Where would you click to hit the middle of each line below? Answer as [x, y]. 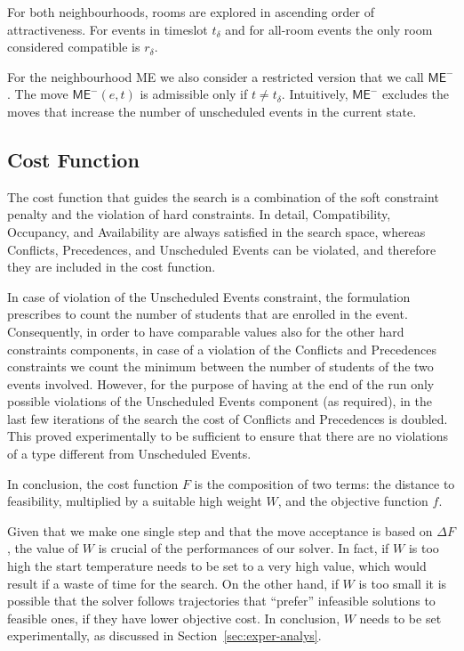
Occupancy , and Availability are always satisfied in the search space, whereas [216, 231]
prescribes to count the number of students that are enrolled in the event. [208, 314]
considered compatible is [74, 47]
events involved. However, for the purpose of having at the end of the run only [221, 383]
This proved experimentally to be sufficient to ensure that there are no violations [228, 436]
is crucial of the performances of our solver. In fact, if [244, 548]
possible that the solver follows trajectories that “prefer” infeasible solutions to [221, 601]
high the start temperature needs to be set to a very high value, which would [217, 566]
